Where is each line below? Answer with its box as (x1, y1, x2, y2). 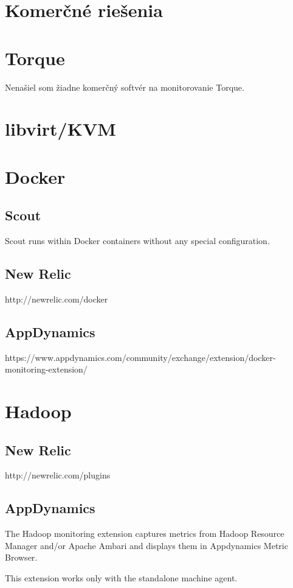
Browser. (5, 551, 38, 564)
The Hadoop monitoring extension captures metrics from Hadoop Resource (5, 527, 284, 540)
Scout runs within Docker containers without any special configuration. (5, 234, 270, 247)
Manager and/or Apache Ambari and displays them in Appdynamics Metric (5, 539, 288, 551)
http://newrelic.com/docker (5, 292, 108, 305)
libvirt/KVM (5, 116, 116, 141)
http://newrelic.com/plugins (5, 469, 111, 481)
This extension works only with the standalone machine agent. (5, 571, 238, 584)
